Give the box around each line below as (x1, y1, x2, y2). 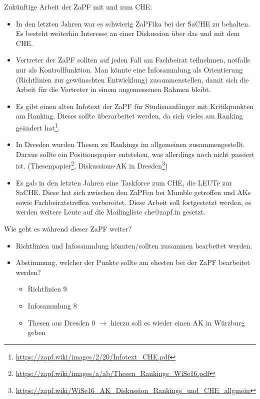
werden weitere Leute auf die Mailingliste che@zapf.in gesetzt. (15, 206, 205, 217)
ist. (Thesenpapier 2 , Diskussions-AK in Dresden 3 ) (15, 159, 168, 171)
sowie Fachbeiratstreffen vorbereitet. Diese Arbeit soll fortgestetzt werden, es (15, 196, 251, 207)
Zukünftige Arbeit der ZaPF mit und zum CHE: (4, 1, 152, 11)
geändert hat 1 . (15, 120, 60, 132)
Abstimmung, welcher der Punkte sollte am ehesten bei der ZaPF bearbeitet (15, 257, 250, 267)
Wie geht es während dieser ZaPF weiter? (4, 223, 131, 233)
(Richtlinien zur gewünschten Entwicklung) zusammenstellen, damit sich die (15, 74, 249, 84)
